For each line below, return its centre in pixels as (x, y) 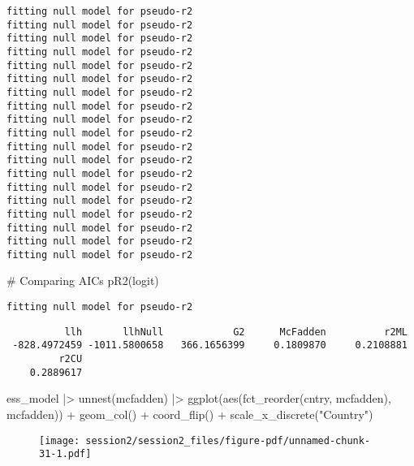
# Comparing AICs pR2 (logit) (83, 280)
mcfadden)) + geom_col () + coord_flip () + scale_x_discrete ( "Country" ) (190, 414)
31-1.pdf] (65, 454)
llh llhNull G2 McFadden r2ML (236, 332)
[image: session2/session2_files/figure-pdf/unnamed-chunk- (205, 440)
